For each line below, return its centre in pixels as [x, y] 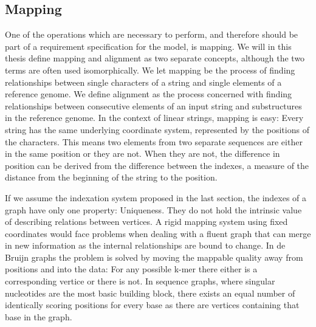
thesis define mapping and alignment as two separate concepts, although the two [155, 58]
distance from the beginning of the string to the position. [111, 177]
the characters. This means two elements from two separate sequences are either [154, 141]
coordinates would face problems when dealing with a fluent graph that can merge [158, 233]
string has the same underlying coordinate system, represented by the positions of [157, 129]
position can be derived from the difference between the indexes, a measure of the [157, 165]
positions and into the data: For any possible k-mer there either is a [131, 269]
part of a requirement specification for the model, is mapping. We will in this [148, 46]
